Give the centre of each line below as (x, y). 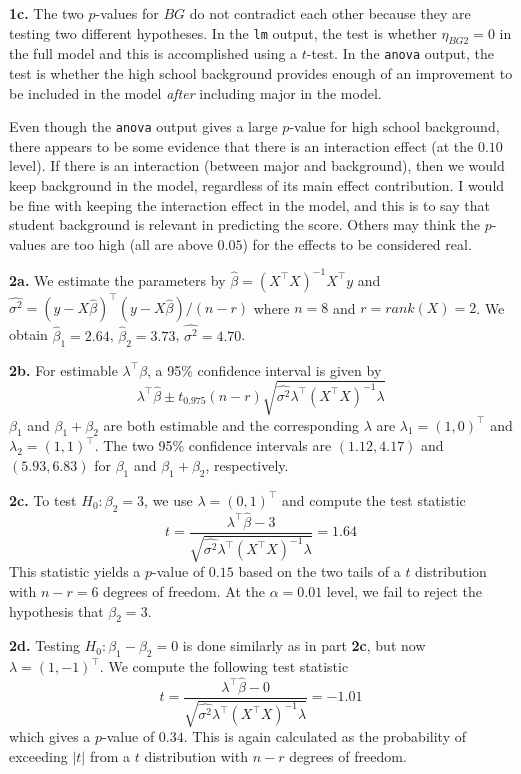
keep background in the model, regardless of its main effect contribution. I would (257, 185)
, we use (168, 499)
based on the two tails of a (319, 571)
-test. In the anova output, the (400, 53)
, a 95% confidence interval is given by (264, 369)
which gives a (50, 736)
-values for (127, 13)
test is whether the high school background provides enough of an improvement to (261, 73)
